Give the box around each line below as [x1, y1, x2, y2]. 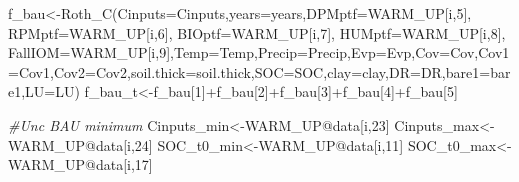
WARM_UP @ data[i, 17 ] [8, 154, 153, 175]
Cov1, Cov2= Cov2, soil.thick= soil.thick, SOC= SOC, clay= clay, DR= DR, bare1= [18, 61, 491, 82]
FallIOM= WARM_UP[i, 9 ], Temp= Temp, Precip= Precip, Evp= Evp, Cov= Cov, [8, 42, 479, 63]
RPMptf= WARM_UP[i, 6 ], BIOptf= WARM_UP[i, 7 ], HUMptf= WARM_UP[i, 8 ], [8, 22, 506, 43]
